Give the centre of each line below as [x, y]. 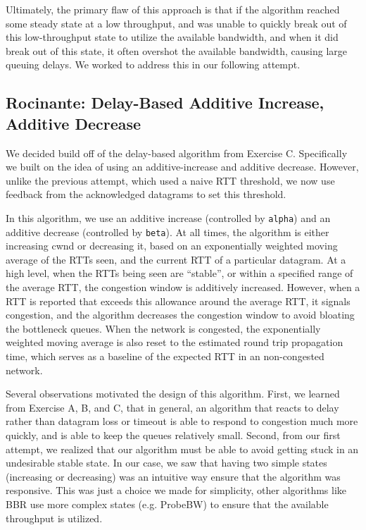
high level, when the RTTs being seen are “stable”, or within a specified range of [179, 273]
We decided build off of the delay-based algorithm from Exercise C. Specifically [177, 153]
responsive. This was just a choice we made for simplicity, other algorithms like [176, 490]
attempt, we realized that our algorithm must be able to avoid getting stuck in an [182, 449]
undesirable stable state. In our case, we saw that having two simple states [166, 463]
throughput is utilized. [54, 518]
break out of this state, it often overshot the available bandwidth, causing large [177, 50]
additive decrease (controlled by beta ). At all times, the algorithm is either [168, 232]
